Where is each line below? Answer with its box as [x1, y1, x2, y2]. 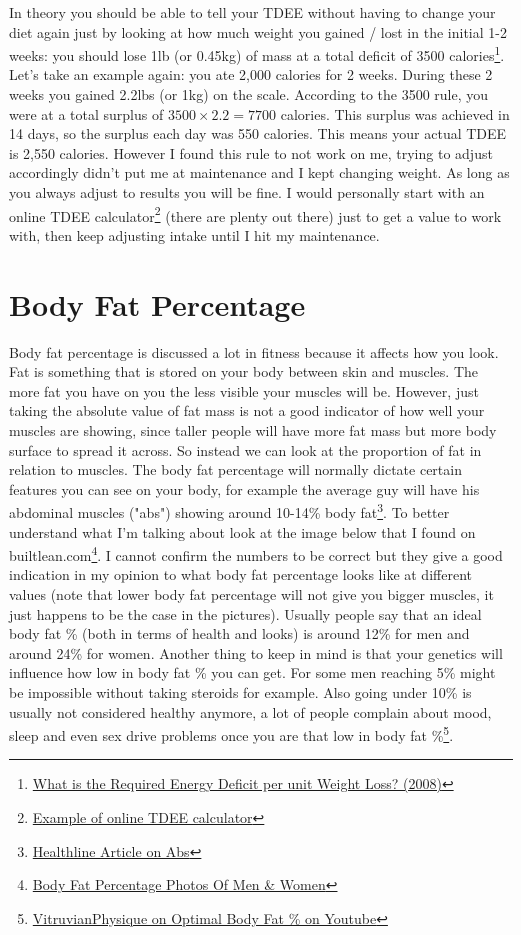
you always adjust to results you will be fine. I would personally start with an [9, 182, 485, 202]
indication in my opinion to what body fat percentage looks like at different [9, 564, 472, 585]
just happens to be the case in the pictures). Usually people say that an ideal [9, 603, 482, 624]
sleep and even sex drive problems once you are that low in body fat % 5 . [9, 722, 454, 745]
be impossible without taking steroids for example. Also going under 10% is [9, 681, 472, 702]
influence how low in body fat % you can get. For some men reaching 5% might [9, 662, 496, 683]
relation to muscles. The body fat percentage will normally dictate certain [9, 459, 462, 480]
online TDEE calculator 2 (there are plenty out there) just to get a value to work [9, 202, 502, 226]
